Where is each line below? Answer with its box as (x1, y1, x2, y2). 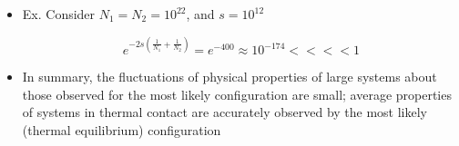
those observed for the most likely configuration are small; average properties (22, 84, 452, 103)
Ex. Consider (22, 5, 96, 23)
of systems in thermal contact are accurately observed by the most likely (22, 102, 428, 122)
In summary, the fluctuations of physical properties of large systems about (22, 67, 437, 86)
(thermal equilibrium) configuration (22, 120, 221, 139)
